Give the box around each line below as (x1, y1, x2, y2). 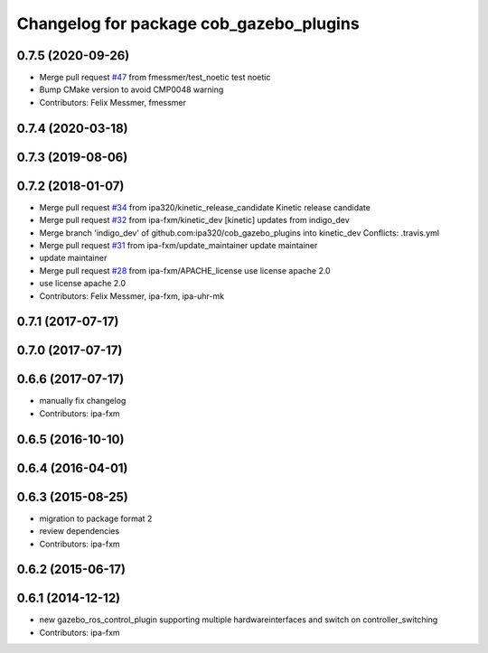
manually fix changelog (39, 396, 127, 406)
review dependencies (39, 526, 120, 536)
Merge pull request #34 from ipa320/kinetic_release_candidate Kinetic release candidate (39, 201, 371, 212)
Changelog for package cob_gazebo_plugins (16, 14, 361, 33)
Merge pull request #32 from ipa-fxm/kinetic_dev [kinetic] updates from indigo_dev (39, 215, 350, 226)
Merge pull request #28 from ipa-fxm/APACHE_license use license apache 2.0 (39, 265, 331, 275)
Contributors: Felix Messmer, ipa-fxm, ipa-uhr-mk (39, 290, 225, 302)
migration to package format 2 (39, 513, 153, 524)
